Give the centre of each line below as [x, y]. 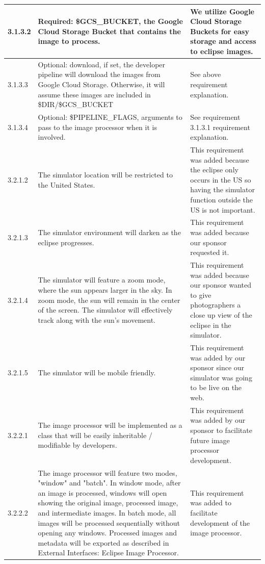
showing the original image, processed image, [108, 503]
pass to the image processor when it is [97, 127]
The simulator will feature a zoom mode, [102, 280]
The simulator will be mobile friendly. [97, 372]
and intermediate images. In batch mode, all [107, 512]
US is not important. [223, 209]
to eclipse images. [222, 51]
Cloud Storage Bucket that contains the [109, 31]
